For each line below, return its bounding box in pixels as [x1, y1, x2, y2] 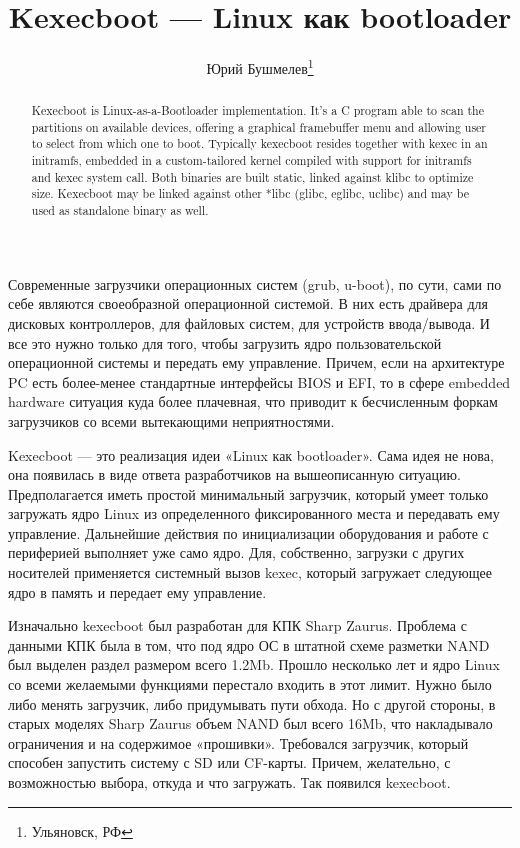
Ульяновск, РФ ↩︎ [31, 820, 133, 841]
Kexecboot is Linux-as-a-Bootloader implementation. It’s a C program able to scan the [31, 102, 484, 119]
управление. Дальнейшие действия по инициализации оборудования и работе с [8, 522, 489, 543]
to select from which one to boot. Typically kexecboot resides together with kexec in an [31, 135, 488, 152]
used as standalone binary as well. [31, 202, 209, 219]
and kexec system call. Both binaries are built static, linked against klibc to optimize [31, 168, 474, 185]
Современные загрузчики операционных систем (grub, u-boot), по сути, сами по [8, 273, 502, 294]
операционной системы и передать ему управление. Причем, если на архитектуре [8, 352, 505, 373]
